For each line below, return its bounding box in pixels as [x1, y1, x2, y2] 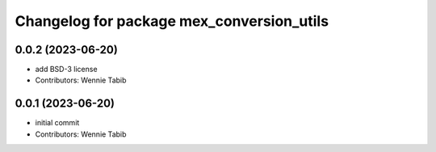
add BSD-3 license [35, 65, 98, 74]
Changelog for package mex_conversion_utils [15, 12, 329, 30]
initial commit [35, 118, 80, 128]
